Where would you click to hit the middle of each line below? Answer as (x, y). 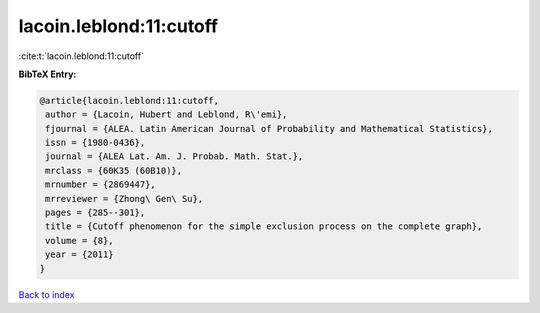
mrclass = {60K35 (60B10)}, (114, 170)
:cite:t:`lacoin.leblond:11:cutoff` (81, 56)
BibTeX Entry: (47, 74)
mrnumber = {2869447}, (101, 184)
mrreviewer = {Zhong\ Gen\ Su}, (124, 198)
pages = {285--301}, (95, 213)
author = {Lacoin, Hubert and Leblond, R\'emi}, (166, 114)
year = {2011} (79, 254)
